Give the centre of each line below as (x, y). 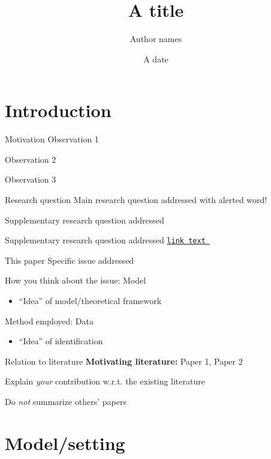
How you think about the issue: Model (76, 280)
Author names (156, 39)
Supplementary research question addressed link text (105, 240)
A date (156, 59)
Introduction (58, 110)
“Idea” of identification (61, 341)
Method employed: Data (49, 321)
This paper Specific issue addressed (70, 260)
